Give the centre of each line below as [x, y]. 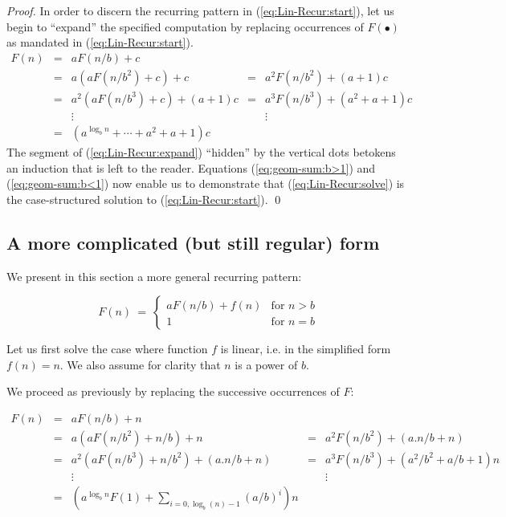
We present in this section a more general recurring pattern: [154, 276]
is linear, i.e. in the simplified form [306, 349]
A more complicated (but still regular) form [193, 242]
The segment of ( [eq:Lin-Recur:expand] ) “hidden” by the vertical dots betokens [201, 151]
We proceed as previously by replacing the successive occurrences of [173, 391]
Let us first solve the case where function [107, 349]
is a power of [266, 364]
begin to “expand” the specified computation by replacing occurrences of [185, 26]
